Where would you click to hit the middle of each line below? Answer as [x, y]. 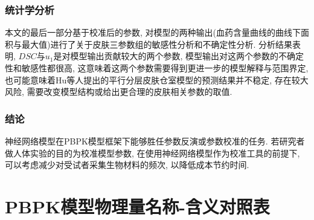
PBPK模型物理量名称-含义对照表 [137, 206]
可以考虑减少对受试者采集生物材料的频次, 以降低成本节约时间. [127, 165]
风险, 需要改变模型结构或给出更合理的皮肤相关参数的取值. [119, 92]
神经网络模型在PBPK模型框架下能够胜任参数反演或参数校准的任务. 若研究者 [155, 141]
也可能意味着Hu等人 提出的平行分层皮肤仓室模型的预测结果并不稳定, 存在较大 [157, 79]
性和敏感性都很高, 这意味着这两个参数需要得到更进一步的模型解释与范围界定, [157, 68]
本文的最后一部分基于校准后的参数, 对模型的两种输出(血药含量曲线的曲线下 [153, 32]
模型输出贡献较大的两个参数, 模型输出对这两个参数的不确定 [187, 56]
